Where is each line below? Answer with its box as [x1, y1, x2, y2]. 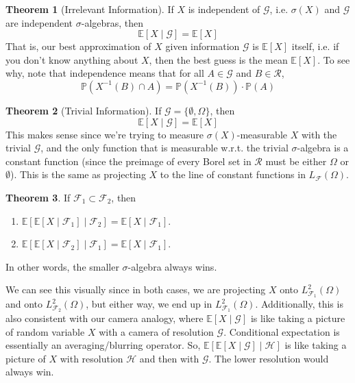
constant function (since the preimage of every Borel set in [5, 153, 252, 168]
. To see [317, 52, 350, 66]
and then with [139, 351, 199, 365]
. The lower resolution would [208, 351, 329, 365]
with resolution [60, 351, 123, 365]
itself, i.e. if [291, 39, 339, 53]
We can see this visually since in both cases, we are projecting [5, 282, 266, 297]
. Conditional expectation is [223, 324, 340, 338]
